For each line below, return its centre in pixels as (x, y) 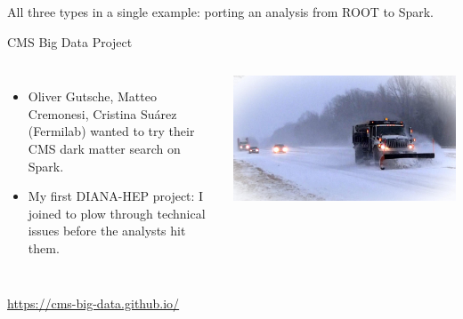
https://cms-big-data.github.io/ (93, 303)
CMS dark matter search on (104, 148)
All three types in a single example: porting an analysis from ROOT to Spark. (221, 12)
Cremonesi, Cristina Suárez (102, 113)
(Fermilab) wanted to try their (111, 131)
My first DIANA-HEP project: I (116, 196)
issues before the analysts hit (107, 231)
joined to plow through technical (117, 213)
